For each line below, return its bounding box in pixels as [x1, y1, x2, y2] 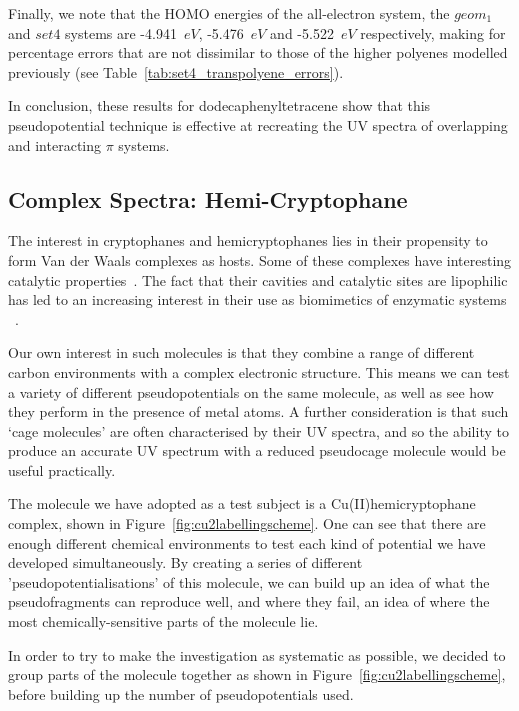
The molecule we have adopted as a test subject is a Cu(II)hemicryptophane [8, 493, 476, 514]
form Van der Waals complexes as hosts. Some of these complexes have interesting [8, 249, 512, 270]
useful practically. [8, 459, 116, 480]
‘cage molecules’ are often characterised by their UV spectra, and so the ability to [8, 420, 509, 441]
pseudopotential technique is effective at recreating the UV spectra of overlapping [8, 114, 508, 135]
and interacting [8, 134, 102, 155]
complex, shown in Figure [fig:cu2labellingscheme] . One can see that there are [8, 513, 486, 534]
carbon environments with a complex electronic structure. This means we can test [8, 361, 510, 382]
